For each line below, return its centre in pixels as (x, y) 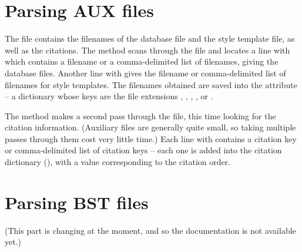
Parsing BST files (77, 202)
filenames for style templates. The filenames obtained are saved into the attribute (151, 84)
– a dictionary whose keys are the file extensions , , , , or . (109, 96)
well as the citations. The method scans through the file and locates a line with (147, 50)
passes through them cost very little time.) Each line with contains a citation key (151, 138)
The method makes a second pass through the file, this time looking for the (140, 115)
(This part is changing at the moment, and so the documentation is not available (150, 230)
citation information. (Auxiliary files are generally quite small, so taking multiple (150, 127)
